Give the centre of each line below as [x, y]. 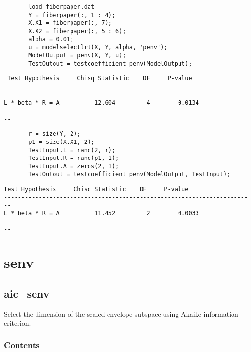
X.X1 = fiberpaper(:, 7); [70, 23]
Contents [22, 344]
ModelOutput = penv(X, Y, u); [77, 55]
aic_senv [27, 293]
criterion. [18, 323]
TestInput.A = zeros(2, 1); [74, 166]
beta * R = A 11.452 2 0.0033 [108, 214]
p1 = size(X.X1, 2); [62, 142]
